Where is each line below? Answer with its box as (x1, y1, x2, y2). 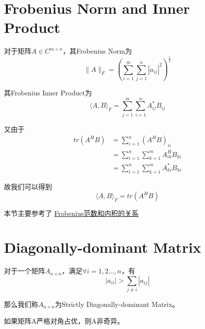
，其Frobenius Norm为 (62, 46, 132, 56)
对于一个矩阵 (4, 266, 45, 276)
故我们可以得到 (4, 181, 52, 191)
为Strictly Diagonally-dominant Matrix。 (55, 299, 179, 309)
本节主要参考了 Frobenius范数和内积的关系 (4, 208, 139, 218)
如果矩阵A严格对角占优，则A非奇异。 (4, 315, 124, 326)
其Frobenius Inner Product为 (4, 87, 92, 97)
